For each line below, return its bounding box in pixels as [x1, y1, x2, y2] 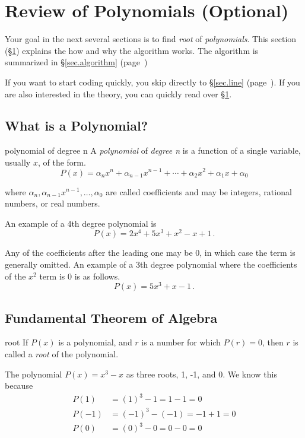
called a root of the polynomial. [5, 348, 119, 360]
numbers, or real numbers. [5, 197, 100, 210]
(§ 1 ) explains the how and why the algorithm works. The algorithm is [5, 44, 259, 56]
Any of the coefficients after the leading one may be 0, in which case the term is [5, 246, 296, 259]
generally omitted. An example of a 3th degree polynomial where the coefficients [5, 258, 297, 271]
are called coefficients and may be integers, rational [106, 185, 292, 198]
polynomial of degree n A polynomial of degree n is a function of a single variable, [5, 144, 301, 157]
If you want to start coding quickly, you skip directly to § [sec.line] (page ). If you [5, 75, 300, 88]
